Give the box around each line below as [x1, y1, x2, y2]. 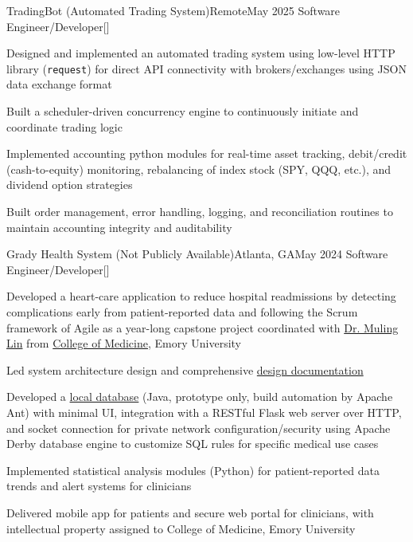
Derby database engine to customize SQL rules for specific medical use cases [6, 435, 379, 452]
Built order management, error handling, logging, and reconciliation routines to [6, 203, 393, 219]
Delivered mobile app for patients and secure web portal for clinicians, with [6, 504, 374, 520]
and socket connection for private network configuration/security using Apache [6, 419, 391, 436]
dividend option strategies [6, 176, 133, 193]
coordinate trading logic [6, 118, 123, 135]
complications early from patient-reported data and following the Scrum [6, 303, 358, 320]
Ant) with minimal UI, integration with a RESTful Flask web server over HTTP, [6, 403, 402, 420]
